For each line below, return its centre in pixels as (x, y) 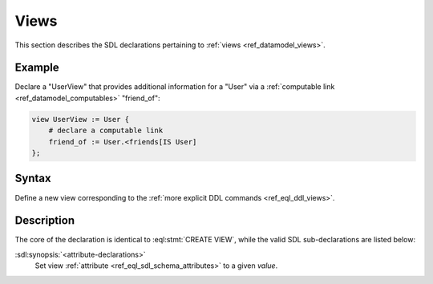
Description (45, 221)
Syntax (33, 179)
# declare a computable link (106, 131)
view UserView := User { (81, 119)
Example (37, 68)
